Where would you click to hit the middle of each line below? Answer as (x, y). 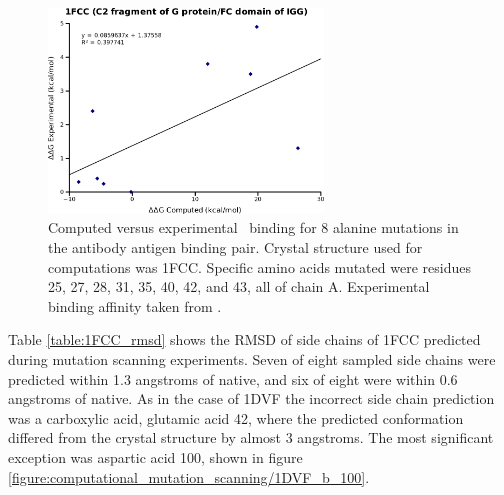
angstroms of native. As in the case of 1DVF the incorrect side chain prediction (251, 398)
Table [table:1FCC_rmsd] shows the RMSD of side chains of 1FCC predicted (244, 339)
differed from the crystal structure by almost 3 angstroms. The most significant (251, 437)
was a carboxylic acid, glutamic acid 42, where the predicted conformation (236, 417)
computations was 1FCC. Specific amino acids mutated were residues (259, 266)
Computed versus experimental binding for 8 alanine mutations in (253, 227)
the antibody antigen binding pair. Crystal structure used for (235, 247)
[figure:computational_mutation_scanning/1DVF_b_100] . (189, 476)
